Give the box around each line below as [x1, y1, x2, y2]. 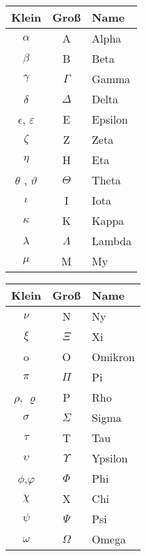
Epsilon [92, 111, 128, 127]
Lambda [92, 233, 132, 249]
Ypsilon [92, 450, 128, 466]
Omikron [92, 349, 135, 365]
